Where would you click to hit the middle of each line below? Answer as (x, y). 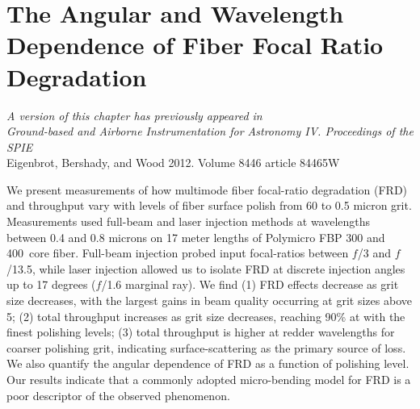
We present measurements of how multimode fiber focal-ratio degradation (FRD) (207, 189)
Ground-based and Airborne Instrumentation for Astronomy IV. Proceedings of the (210, 131)
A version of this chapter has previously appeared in (134, 115)
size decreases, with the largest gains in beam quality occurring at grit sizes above (209, 300)
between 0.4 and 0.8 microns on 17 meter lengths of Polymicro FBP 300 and (196, 237)
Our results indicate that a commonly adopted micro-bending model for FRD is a (209, 379)
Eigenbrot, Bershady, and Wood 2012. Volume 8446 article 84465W (173, 163)
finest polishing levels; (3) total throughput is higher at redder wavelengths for (201, 332)
